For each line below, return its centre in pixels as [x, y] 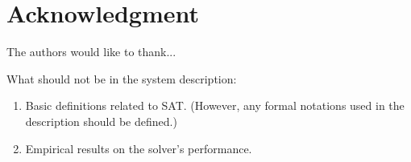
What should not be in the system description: [122, 78]
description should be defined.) [101, 121]
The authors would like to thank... [91, 52]
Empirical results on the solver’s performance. [139, 148]
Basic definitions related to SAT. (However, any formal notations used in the [215, 105]
